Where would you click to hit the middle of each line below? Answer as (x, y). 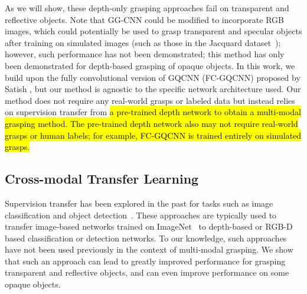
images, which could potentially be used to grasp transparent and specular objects (153, 31)
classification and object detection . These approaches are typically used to (141, 215)
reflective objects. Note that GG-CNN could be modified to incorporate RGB (144, 19)
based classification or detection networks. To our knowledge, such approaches (146, 238)
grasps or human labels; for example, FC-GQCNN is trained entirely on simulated (153, 135)
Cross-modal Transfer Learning (102, 179)
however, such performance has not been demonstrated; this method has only (145, 54)
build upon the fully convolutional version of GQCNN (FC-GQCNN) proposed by (153, 77)
